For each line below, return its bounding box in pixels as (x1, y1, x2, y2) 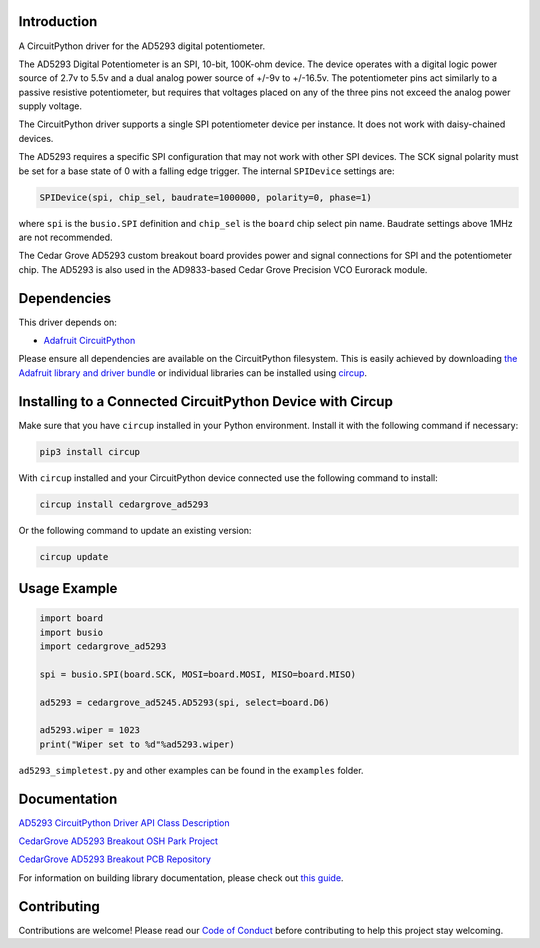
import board (39, 613, 104, 624)
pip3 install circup (39, 446, 140, 457)
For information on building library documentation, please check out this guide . (18, 871, 344, 884)
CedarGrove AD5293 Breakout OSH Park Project (18, 835, 219, 847)
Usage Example (18, 580, 118, 597)
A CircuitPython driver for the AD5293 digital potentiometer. (18, 40, 265, 52)
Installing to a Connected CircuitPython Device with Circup (18, 393, 394, 410)
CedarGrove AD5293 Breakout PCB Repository (18, 853, 212, 865)
